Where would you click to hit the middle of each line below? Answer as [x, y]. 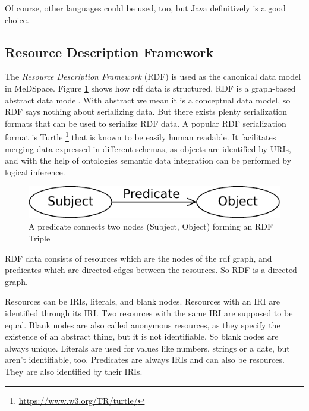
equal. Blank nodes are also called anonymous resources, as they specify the [143, 324]
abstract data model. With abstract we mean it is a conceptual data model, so [148, 100]
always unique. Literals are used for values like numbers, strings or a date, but [147, 348]
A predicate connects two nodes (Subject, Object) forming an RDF [151, 226]
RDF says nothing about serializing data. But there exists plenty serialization [146, 112]
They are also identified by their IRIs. [74, 371]
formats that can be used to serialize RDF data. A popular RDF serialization [146, 123]
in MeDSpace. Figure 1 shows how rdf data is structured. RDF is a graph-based [150, 88]
